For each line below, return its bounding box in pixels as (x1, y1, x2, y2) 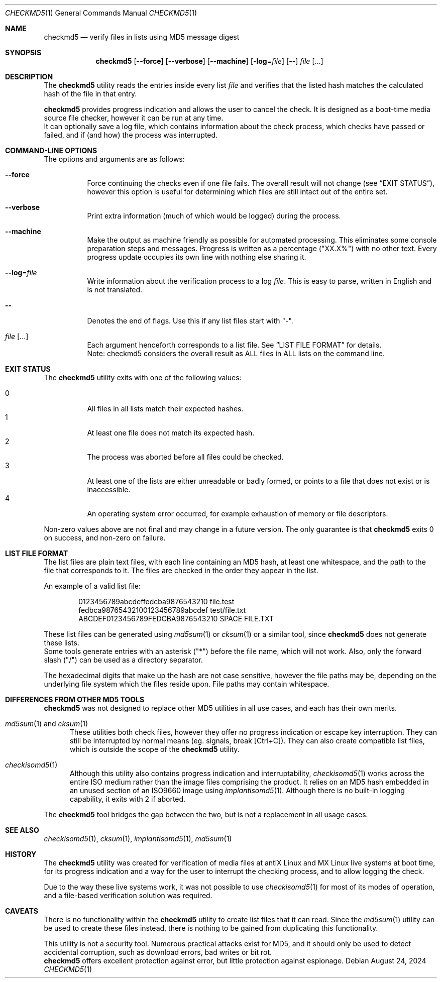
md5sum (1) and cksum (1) (5, 719, 88, 728)
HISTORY (5, 850, 37, 858)
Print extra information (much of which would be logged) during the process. (87, 211, 341, 220)
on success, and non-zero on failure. (44, 533, 166, 542)
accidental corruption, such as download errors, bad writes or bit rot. (44, 948, 272, 956)
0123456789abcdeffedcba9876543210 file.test (78, 597, 235, 606)
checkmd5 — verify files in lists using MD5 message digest (44, 33, 240, 41)
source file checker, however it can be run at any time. (44, 114, 224, 122)
